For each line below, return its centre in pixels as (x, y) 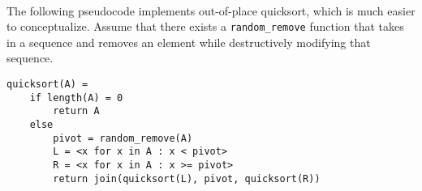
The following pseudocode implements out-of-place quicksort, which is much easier (211, 10)
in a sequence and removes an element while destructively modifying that (189, 42)
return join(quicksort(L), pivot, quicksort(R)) (187, 178)
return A (76, 111)
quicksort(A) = (47, 85)
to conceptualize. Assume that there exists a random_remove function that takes (205, 26)
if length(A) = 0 (76, 98)
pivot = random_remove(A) (123, 138)
